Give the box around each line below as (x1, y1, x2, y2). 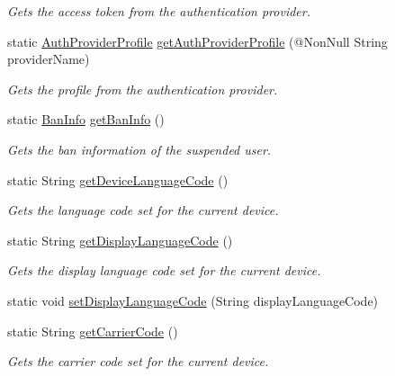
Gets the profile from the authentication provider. (7, 79, 278, 98)
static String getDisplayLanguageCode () (7, 230, 233, 249)
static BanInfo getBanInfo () (7, 110, 165, 129)
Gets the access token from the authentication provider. (7, 2, 310, 20)
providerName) (7, 49, 90, 68)
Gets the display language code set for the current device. (7, 261, 321, 280)
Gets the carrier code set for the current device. (7, 352, 269, 371)
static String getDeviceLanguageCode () (7, 170, 229, 189)
